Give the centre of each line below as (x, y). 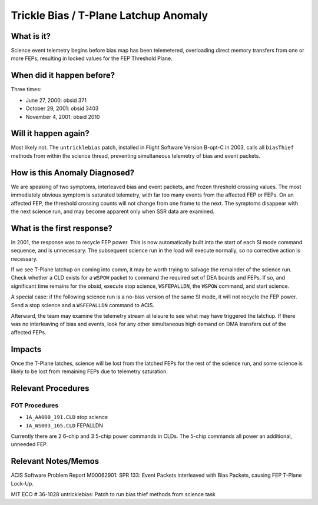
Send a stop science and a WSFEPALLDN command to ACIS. (82, 305)
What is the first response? (62, 228)
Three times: (26, 89)
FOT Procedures (35, 405)
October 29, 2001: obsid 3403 (62, 108)
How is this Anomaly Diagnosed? (73, 173)
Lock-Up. (22, 483)
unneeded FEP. (29, 444)
